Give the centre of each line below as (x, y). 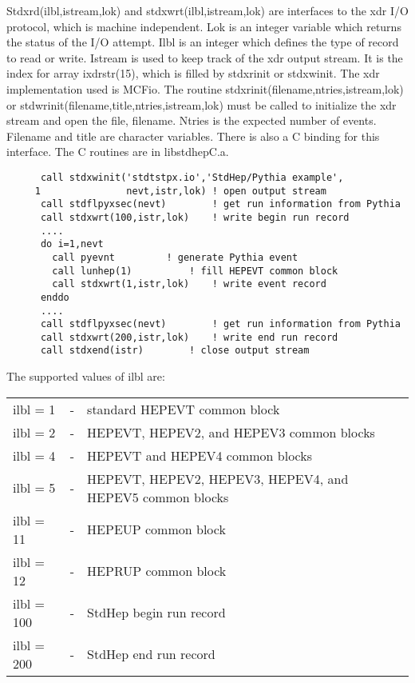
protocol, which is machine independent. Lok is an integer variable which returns (204, 26)
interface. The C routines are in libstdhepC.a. (118, 152)
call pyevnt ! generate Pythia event (175, 257)
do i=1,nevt (72, 244)
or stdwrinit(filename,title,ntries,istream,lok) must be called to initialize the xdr (202, 104)
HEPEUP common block (156, 529)
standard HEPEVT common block (184, 409)
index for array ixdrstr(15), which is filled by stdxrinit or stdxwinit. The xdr (193, 73)
